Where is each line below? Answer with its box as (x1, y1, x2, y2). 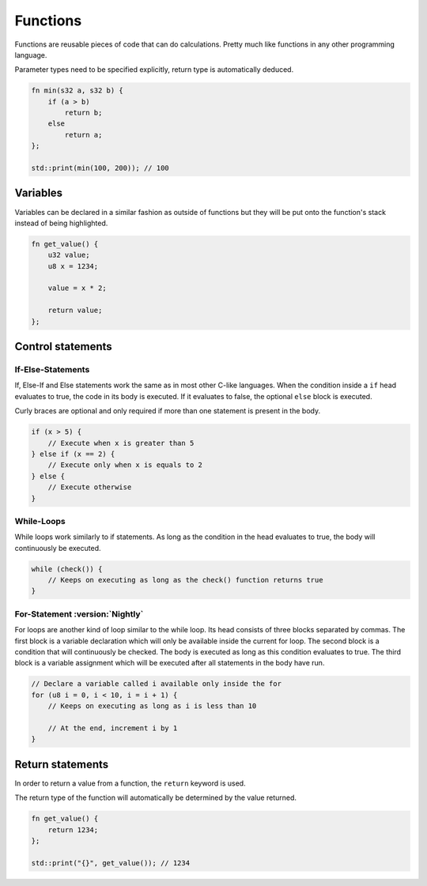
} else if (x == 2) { (31, 449, 115, 458)
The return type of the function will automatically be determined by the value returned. (14, 793, 297, 802)
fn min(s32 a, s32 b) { (31, 86, 124, 95)
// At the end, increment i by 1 (47, 723, 178, 733)
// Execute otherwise (47, 483, 132, 492)
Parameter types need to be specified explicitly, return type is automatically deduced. (14, 65, 294, 74)
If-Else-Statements (14, 364, 90, 375)
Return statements (14, 757, 109, 771)
